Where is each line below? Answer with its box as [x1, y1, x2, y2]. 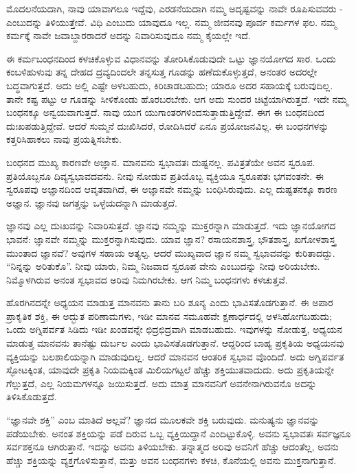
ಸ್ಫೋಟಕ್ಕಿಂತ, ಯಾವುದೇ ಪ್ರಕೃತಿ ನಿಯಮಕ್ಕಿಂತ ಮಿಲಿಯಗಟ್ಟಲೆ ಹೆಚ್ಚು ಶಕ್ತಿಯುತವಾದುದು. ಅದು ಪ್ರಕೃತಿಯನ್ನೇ [6, 362, 334, 377]
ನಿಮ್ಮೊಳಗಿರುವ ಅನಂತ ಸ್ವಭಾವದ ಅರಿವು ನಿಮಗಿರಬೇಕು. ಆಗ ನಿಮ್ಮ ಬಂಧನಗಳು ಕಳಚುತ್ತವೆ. [6, 272, 288, 286]
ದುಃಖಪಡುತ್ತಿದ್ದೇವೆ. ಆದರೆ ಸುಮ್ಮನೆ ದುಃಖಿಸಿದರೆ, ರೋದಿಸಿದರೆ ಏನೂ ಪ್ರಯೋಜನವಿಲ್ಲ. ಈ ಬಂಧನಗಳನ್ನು [6, 118, 329, 132]
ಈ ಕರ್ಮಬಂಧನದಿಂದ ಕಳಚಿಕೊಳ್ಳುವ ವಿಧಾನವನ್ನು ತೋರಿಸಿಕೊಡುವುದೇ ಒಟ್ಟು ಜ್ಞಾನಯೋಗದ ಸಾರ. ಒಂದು [6, 51, 336, 65]
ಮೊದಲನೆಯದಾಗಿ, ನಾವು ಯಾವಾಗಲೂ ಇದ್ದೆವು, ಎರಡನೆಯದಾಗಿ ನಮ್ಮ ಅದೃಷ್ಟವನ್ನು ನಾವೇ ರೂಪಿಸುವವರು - [6, 1, 343, 15]
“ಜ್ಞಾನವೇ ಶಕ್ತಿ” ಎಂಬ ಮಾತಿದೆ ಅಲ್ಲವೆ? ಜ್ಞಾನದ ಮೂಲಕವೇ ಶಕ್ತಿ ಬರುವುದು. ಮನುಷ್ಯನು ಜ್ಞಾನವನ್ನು [6, 413, 320, 427]
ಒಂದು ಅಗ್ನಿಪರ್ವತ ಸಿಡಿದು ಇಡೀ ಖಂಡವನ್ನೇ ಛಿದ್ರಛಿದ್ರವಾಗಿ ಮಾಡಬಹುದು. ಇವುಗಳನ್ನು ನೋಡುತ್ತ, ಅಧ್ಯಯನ [6, 322, 342, 336]
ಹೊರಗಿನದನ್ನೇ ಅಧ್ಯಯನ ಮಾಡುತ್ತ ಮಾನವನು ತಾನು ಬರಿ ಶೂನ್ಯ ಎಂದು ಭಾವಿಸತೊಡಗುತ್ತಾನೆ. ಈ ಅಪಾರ [6, 295, 333, 310]
